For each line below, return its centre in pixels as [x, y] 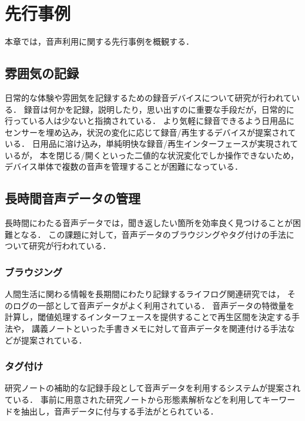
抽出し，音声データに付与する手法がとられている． [120, 411]
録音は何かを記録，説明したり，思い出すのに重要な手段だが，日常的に [159, 109]
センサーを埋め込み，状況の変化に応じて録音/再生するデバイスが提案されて [150, 132]
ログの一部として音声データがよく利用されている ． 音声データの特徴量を [154, 305]
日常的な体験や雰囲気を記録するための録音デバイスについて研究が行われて [148, 97]
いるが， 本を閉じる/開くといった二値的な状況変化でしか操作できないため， [152, 155]
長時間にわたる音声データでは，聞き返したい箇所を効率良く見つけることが [149, 223]
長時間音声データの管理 [73, 198]
